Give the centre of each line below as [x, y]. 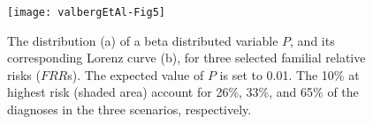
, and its [312, 40]
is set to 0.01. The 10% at [289, 74]
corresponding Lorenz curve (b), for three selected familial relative [186, 58]
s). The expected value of [136, 74]
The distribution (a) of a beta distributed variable [143, 40]
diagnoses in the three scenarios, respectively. [129, 109]
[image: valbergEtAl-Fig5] [86, 12]
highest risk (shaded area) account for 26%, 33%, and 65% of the [183, 92]
